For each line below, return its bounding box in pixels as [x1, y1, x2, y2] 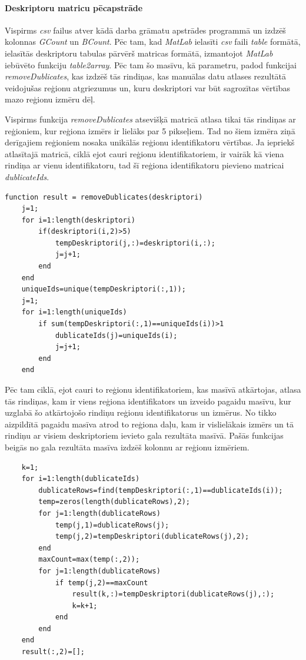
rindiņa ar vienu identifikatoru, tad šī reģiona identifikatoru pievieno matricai [5, 159, 284, 171]
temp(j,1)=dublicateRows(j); [55, 520, 169, 529]
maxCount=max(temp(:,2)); [38, 555, 140, 564]
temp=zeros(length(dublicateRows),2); [38, 498, 190, 506]
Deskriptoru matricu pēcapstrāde [5, 1, 143, 14]
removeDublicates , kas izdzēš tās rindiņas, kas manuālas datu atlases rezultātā [5, 70, 287, 82]
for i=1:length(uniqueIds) [21, 308, 127, 317]
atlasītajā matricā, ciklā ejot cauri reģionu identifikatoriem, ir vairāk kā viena [5, 147, 284, 160]
